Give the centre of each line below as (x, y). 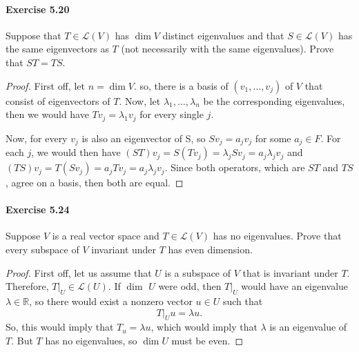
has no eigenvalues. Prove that (277, 236)
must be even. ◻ (207, 341)
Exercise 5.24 (38, 209)
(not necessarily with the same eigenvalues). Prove (227, 49)
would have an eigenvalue (295, 286)
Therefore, (27, 286)
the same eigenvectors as (57, 49)
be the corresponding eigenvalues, (274, 100)
